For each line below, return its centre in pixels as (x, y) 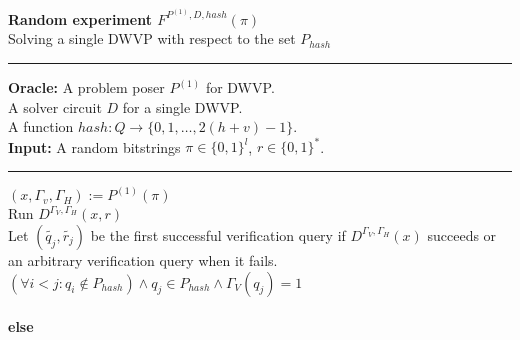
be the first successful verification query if (218, 234)
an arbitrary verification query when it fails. (143, 259)
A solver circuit (55, 106)
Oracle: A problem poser (86, 87)
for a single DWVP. (182, 106)
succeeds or (462, 234)
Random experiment (80, 18)
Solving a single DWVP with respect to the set (152, 38)
